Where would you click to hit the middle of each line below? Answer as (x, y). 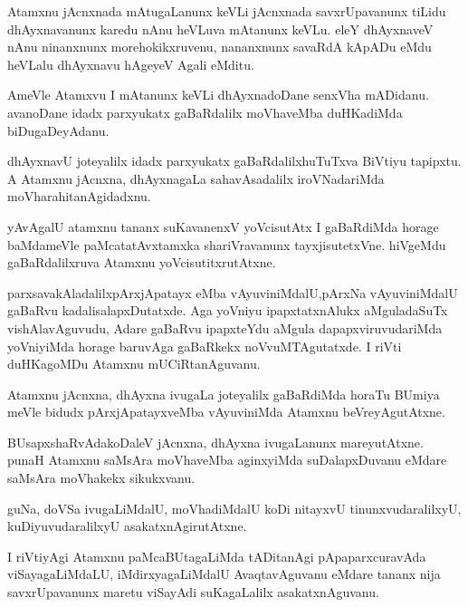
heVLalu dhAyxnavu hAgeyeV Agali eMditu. (131, 64)
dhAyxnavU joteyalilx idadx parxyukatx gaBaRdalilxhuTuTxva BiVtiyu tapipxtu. (234, 161)
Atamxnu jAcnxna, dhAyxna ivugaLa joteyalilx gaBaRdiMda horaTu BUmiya (224, 394)
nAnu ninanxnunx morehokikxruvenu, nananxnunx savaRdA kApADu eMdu (220, 47)
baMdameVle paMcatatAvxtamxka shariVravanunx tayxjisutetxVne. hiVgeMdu (227, 244)
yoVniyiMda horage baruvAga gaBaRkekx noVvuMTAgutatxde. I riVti (205, 346)
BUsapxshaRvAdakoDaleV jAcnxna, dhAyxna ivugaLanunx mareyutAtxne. (215, 442)
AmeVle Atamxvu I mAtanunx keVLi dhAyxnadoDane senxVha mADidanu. (218, 95)
